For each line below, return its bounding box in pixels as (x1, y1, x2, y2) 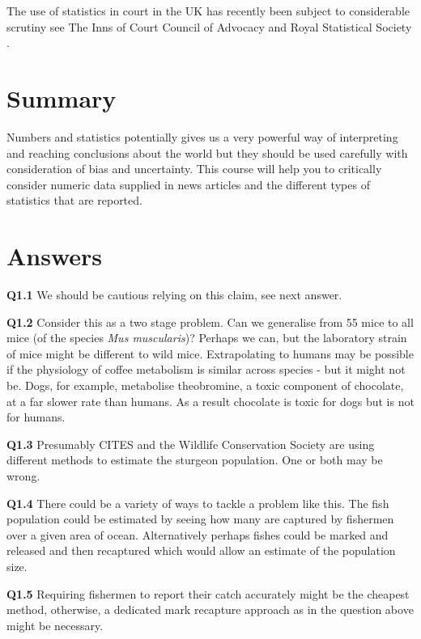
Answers (6, 239, 103, 273)
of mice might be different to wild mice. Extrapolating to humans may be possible (6, 345, 414, 362)
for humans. (6, 408, 66, 425)
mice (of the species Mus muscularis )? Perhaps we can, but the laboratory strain (6, 329, 407, 346)
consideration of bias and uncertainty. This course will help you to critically (6, 160, 382, 177)
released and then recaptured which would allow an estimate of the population (6, 542, 396, 559)
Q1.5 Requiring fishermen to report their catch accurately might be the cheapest (6, 585, 410, 602)
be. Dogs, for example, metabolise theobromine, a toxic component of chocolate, (6, 376, 404, 393)
